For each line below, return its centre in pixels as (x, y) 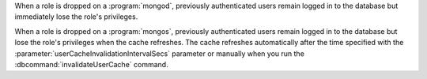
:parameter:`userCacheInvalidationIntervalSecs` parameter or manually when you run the (159, 53)
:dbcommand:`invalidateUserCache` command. (92, 64)
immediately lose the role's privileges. (76, 17)
